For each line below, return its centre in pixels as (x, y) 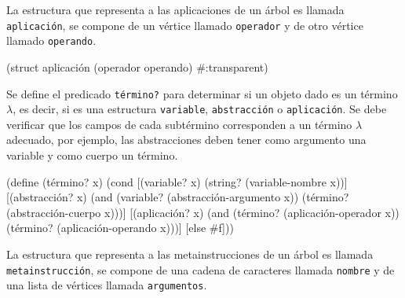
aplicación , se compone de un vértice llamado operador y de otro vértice (185, 25)
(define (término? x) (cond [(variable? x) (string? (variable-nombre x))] (177, 181)
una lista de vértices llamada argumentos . (107, 285)
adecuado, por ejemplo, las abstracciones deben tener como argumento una (186, 140)
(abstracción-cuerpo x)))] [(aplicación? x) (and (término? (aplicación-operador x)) (203, 212)
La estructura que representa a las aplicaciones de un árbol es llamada (175, 9)
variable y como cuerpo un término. (92, 155)
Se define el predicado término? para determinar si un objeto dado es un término (202, 93)
